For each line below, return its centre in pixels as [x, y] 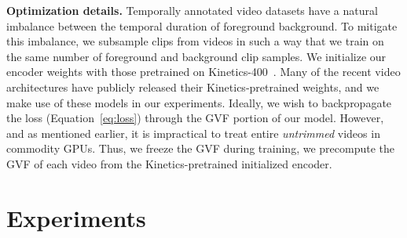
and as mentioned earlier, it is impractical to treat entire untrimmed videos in [193, 133]
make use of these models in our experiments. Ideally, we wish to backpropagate [199, 102]
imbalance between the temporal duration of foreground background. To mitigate [202, 25]
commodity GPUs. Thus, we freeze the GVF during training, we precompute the [200, 148]
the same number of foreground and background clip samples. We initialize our [196, 56]
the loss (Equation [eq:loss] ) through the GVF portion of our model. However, [195, 118]
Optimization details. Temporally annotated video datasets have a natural [192, 10]
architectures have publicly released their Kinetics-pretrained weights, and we [193, 87]
